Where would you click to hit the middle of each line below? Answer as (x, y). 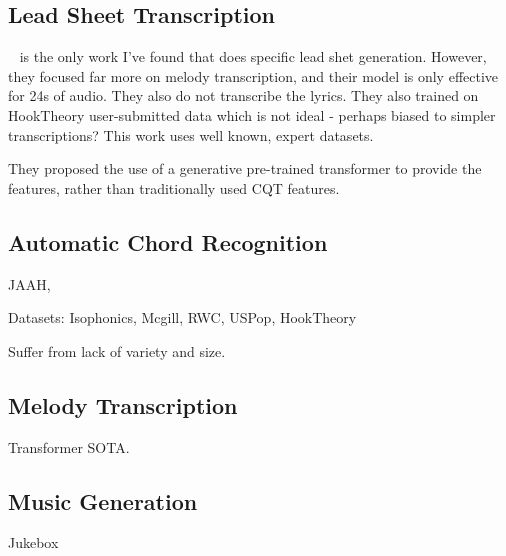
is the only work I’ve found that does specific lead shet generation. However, (253, 56)
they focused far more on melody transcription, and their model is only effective (253, 75)
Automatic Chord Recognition (168, 241)
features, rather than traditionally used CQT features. (174, 187)
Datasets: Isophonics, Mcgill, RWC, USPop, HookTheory (182, 317)
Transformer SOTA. (69, 446)
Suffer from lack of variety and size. (117, 350)
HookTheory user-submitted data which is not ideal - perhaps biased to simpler (252, 114)
